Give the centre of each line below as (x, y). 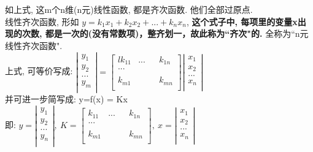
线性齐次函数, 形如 (42, 21)
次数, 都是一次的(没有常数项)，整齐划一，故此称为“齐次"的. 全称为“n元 (165, 33)
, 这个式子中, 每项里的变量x (242, 21)
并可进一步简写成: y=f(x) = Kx (66, 99)
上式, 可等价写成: (39, 71)
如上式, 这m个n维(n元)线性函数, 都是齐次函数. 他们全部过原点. (129, 9)
